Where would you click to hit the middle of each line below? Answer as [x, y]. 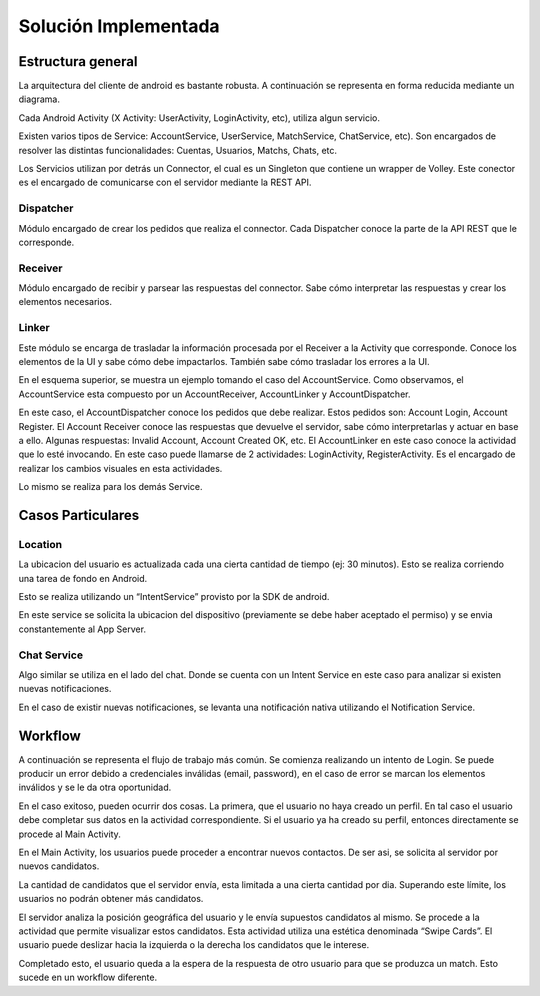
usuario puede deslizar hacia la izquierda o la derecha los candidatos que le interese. [194, 945]
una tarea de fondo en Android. [83, 578]
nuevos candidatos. [59, 866]
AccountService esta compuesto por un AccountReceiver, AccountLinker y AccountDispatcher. [214, 394]
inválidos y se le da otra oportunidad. [95, 787]
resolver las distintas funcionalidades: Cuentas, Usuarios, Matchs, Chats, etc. [178, 150]
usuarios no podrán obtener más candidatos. [111, 899]
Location [40, 544]
